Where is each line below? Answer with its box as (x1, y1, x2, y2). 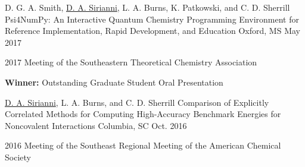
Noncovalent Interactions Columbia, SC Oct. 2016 (5, 119, 187, 131)
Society (5, 150, 31, 163)
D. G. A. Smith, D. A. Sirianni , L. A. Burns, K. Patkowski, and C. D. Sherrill (5, 1, 290, 13)
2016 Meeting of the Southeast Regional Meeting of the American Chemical (5, 139, 281, 152)
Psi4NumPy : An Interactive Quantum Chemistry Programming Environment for (5, 12, 299, 25)
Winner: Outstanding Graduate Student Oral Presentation (5, 75, 223, 88)
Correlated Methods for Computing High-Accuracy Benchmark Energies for (5, 108, 281, 120)
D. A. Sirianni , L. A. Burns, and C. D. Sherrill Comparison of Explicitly (5, 96, 269, 108)
